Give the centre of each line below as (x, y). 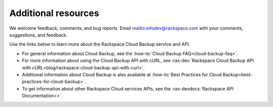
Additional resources (54, 13)
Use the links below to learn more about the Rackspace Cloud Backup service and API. (100, 44)
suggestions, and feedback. (38, 35)
